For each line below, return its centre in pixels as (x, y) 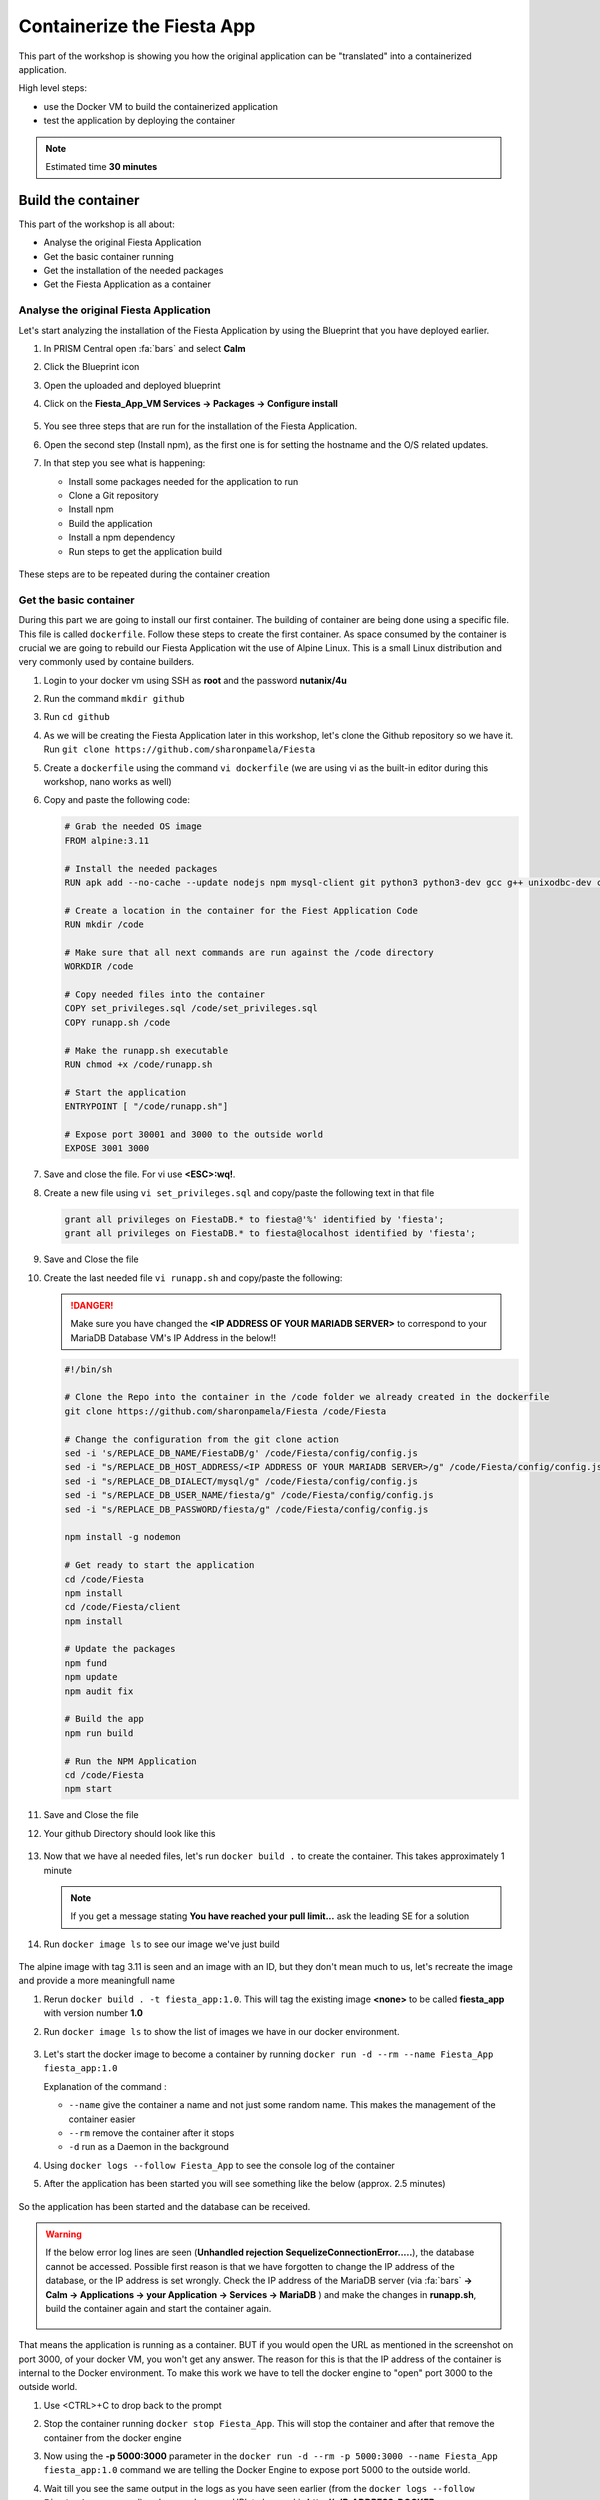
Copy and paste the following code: (116, 800)
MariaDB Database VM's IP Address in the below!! (173, 1337)
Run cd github (76, 717)
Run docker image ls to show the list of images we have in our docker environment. (221, 2031)
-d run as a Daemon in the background (149, 2147)
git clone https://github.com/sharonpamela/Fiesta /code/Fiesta (225, 1411)
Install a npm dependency (121, 537)
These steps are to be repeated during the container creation (144, 574)
